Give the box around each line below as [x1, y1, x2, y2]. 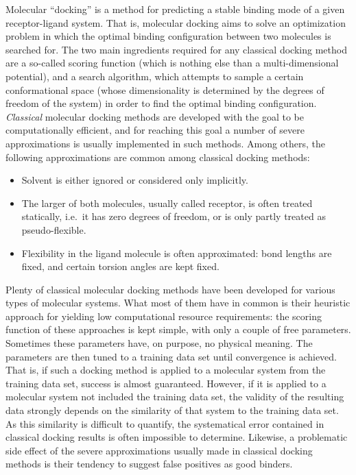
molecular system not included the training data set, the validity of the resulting [5, 389, 344, 404]
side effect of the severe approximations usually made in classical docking [5, 443, 313, 457]
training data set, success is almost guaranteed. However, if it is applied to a [5, 376, 327, 390]
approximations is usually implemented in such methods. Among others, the [5, 136, 326, 150]
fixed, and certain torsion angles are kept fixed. [21, 259, 219, 273]
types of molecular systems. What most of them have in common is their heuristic [5, 295, 351, 310]
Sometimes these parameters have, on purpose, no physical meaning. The [5, 336, 313, 350]
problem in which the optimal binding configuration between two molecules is [5, 29, 331, 43]
